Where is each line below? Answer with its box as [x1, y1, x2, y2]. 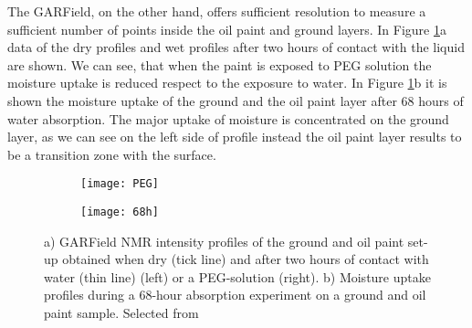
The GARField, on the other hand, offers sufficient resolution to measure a [7, 2, 426, 20]
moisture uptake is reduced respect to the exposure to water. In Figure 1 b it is [7, 73, 447, 92]
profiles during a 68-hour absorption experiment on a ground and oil [44, 285, 426, 304]
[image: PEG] [80, 177, 159, 191]
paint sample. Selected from [44, 303, 199, 323]
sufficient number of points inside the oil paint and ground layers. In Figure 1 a [7, 19, 446, 38]
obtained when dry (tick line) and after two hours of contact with [62, 249, 429, 269]
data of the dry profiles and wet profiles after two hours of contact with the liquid [7, 37, 465, 57]
